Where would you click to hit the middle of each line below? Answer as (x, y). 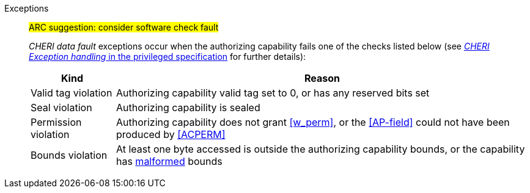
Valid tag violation (72, 93)
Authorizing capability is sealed (188, 107)
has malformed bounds (169, 161)
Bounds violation (69, 155)
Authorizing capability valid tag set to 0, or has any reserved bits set (273, 93)
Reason (322, 78)
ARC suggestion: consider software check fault (124, 27)
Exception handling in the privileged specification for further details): (167, 56)
